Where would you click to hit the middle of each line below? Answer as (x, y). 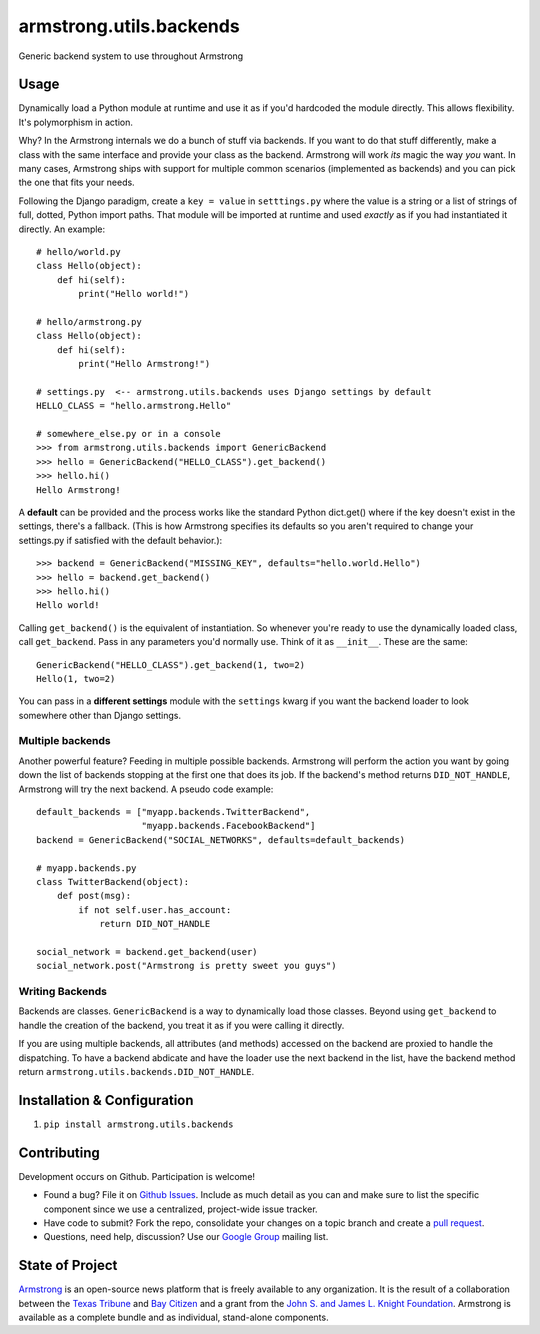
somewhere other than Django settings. (100, 715)
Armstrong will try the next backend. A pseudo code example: (146, 789)
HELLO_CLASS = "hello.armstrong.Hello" (134, 406)
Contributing (59, 1152)
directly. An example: (62, 229)
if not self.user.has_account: (155, 909)
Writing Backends (62, 992)
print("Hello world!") (134, 294)
